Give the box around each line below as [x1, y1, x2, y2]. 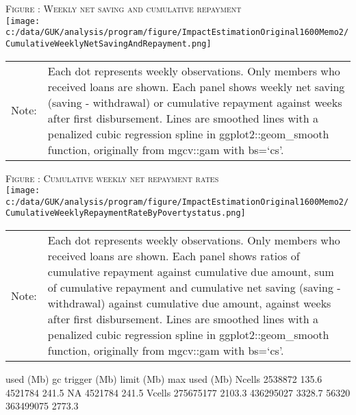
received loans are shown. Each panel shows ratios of [47, 248, 300, 264]
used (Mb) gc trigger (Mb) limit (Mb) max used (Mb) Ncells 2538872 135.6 [5, 372, 322, 386]
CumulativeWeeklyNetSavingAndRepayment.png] [5, 38, 212, 49]
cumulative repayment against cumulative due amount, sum [47, 264, 334, 280]
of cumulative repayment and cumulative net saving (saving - [47, 279, 341, 296]
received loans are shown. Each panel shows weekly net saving [47, 78, 345, 95]
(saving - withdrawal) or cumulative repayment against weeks [47, 94, 342, 110]
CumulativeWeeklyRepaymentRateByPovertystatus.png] [5, 208, 246, 218]
